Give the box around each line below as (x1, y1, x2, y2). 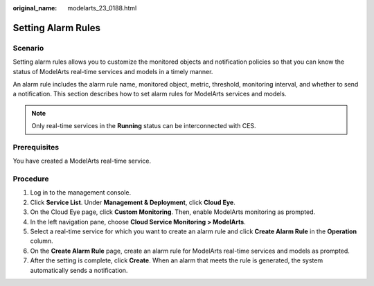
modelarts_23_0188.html (67, 4, 137, 12)
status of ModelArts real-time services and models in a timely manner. (12, 67, 213, 75)
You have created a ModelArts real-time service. (12, 157, 152, 166)
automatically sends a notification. (30, 266, 128, 274)
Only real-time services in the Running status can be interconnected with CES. (31, 122, 256, 130)
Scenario (12, 43, 44, 53)
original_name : (12, 4, 57, 12)
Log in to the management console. (30, 188, 132, 197)
